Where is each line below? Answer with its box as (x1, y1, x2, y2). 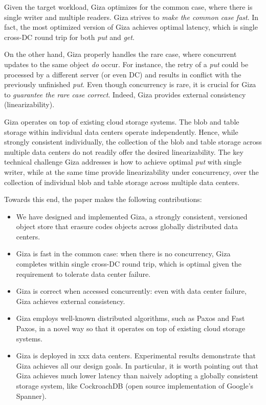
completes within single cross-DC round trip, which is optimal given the (16, 258, 241, 269)
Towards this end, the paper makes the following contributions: (4, 194, 202, 205)
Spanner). (16, 390, 47, 401)
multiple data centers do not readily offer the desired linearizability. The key (4, 146, 243, 157)
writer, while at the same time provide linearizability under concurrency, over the (4, 166, 259, 177)
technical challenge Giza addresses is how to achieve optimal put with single (4, 156, 241, 167)
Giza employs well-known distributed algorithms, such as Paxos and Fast (16, 313, 245, 323)
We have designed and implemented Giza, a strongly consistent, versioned (16, 211, 248, 221)
